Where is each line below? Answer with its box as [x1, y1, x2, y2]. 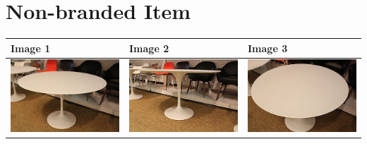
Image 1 [11, 40, 51, 55]
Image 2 [129, 40, 169, 55]
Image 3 [248, 40, 288, 55]
